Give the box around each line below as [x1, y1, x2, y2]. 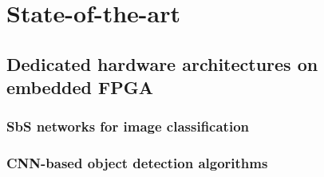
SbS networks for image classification [6, 116, 249, 136]
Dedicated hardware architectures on [6, 51, 318, 76]
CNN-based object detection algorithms [6, 153, 268, 173]
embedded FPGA [6, 75, 153, 100]
